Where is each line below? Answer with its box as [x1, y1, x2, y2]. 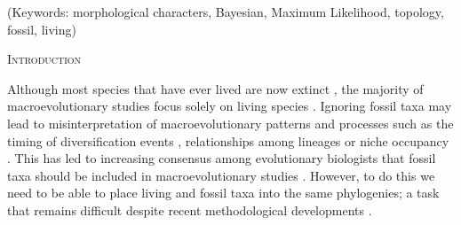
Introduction [7, 50, 82, 68]
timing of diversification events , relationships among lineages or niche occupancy [7, 131, 449, 150]
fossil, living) [7, 19, 76, 38]
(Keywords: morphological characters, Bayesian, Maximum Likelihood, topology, [7, 3, 444, 20]
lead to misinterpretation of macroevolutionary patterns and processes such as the [7, 113, 454, 132]
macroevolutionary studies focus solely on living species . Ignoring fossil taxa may [7, 97, 452, 115]
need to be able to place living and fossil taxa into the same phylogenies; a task [7, 183, 440, 202]
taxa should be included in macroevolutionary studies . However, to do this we [7, 166, 435, 184]
